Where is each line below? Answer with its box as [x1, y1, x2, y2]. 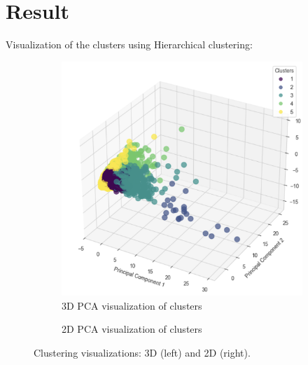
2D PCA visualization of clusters [62, 322, 202, 336]
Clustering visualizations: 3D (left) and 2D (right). [34, 345, 251, 359]
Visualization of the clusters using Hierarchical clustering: [6, 37, 253, 52]
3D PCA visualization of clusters [62, 298, 202, 312]
